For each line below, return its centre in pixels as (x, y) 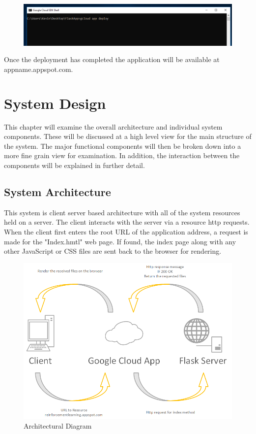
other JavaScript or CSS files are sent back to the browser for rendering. (113, 251)
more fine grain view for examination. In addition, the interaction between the (122, 155)
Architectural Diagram (58, 426)
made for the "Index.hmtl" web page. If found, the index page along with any (120, 241)
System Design (55, 103)
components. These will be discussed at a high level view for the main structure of (128, 136)
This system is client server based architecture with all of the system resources (122, 212)
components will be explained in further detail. (74, 165)
